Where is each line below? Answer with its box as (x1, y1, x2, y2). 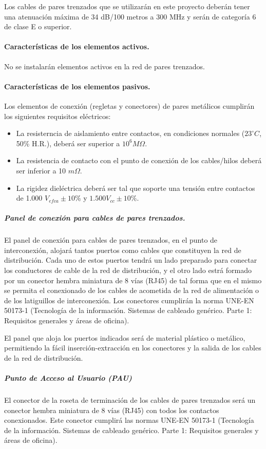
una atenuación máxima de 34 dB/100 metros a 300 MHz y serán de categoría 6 (4, 11, 256, 22)
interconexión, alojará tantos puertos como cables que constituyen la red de (4, 244, 241, 255)
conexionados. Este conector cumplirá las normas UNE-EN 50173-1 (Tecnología (4, 415, 254, 425)
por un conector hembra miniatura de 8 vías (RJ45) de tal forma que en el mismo (4, 275, 262, 285)
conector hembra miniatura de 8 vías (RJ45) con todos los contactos (4, 404, 219, 415)
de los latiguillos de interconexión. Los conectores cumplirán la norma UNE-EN (4, 295, 254, 305)
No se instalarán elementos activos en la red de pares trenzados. (4, 61, 205, 71)
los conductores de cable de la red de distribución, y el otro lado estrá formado (4, 265, 252, 276)
